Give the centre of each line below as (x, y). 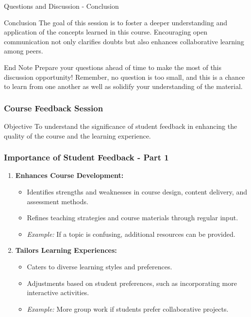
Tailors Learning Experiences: (66, 250)
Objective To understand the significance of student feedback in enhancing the (121, 126)
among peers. (24, 51)
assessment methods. (58, 201)
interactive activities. (58, 292)
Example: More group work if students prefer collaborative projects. (128, 308)
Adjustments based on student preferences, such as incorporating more (132, 283)
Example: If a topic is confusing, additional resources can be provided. (131, 234)
